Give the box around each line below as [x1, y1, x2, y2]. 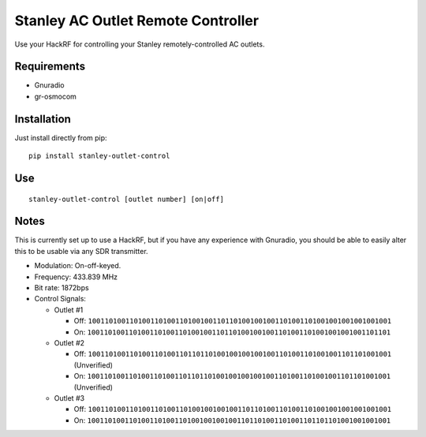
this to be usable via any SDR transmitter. [14, 246, 149, 256]
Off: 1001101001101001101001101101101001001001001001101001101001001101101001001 [73, 349, 392, 359]
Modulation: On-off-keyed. [34, 261, 121, 271]
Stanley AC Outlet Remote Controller [14, 12, 260, 29]
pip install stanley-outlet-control [28, 151, 170, 161]
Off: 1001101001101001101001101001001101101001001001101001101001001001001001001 [73, 316, 392, 326]
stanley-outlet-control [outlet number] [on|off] [28, 194, 225, 204]
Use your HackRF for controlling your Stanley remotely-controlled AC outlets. [14, 39, 265, 49]
